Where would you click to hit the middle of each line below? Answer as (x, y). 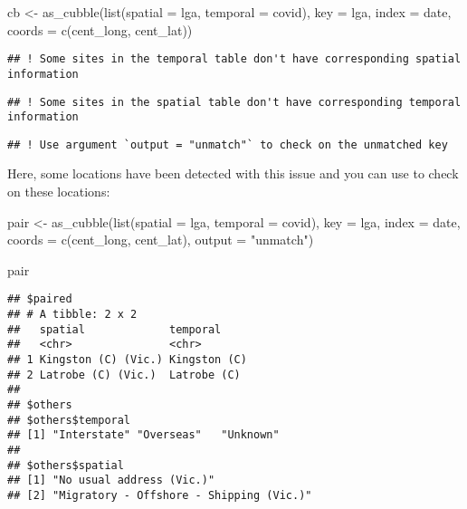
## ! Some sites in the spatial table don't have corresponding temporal (234, 102)
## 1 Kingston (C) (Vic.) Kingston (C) (127, 360)
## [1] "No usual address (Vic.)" (111, 480)
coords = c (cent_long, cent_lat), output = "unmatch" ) (161, 240)
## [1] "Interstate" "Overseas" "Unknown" (143, 435)
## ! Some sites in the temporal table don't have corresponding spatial (234, 59)
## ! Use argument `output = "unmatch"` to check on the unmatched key (228, 144)
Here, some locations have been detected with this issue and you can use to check (233, 173)
